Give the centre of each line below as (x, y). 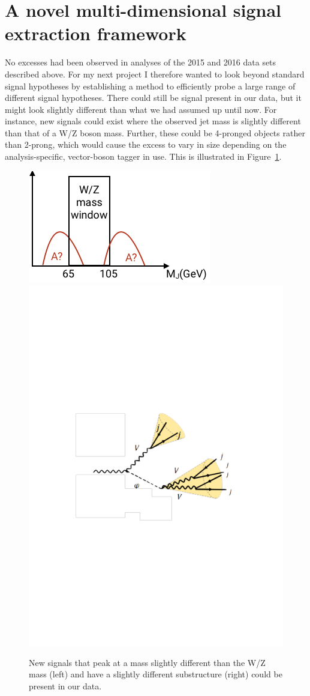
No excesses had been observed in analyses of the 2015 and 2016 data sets (141, 62)
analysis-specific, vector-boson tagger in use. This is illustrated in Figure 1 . (143, 156)
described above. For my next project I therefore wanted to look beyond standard (155, 74)
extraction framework (96, 33)
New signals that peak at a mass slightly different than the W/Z (147, 662)
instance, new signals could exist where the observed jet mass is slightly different (153, 121)
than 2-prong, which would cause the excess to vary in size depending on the (146, 144)
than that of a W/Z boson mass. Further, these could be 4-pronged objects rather (155, 132)
